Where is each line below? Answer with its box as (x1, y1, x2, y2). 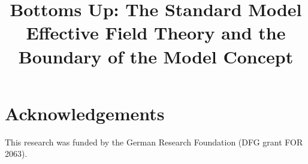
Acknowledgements (5, 101, 165, 125)
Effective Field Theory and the (26, 20, 286, 45)
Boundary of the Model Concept (18, 44, 294, 68)
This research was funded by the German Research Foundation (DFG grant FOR (5, 135, 303, 148)
